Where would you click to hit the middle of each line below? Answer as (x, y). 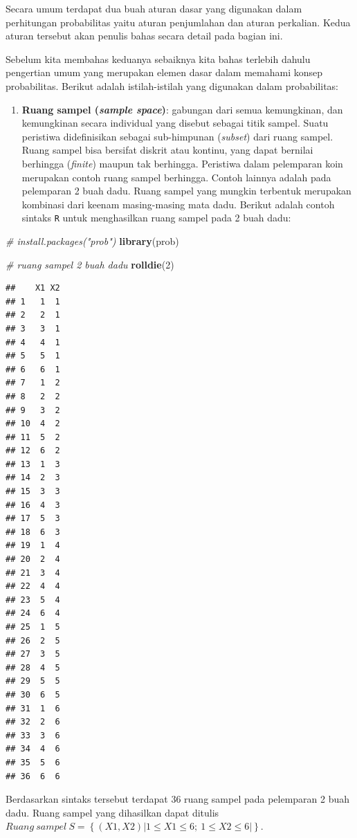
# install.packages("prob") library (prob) (92, 240)
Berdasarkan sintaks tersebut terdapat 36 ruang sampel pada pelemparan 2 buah (178, 799)
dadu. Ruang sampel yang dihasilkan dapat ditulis (112, 812)
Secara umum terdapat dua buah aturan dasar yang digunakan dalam (154, 8)
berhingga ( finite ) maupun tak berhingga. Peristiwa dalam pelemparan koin (182, 163)
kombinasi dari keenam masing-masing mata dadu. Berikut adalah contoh (178, 204)
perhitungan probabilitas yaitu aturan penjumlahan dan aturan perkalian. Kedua (178, 22)
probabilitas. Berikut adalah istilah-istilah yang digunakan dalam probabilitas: (172, 85)
